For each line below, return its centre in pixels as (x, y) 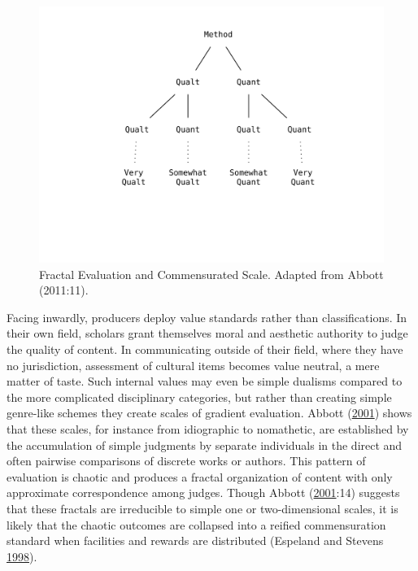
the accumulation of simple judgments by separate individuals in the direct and (205, 445)
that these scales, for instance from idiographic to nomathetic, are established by (208, 429)
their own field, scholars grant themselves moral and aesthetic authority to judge (207, 333)
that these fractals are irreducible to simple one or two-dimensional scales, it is (202, 508)
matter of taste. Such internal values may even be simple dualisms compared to (205, 381)
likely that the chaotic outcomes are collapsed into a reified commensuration (196, 524)
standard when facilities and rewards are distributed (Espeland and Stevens (195, 540)
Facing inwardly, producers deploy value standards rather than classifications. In (207, 317)
